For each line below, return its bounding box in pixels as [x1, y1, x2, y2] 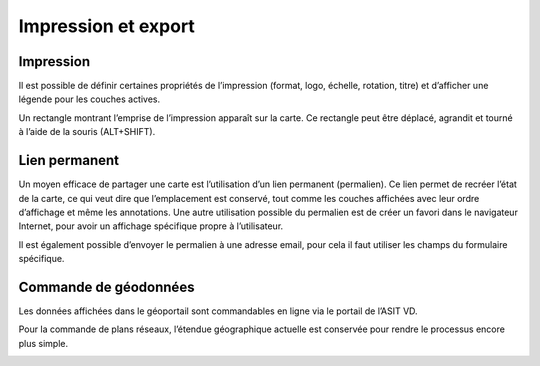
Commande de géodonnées [18, 278, 195, 295]
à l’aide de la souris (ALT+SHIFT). [18, 126, 156, 138]
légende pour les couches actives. [18, 93, 161, 105]
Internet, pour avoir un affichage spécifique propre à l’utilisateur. [18, 220, 284, 232]
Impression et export [18, 15, 195, 37]
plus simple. [18, 337, 69, 349]
